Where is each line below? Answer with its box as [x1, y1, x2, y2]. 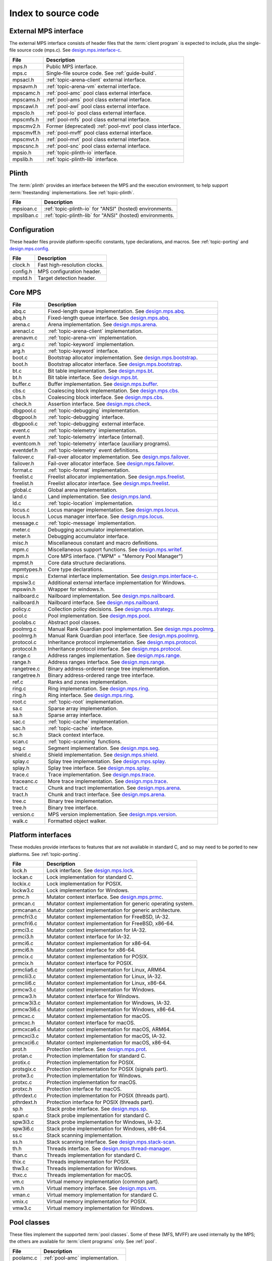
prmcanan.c [12, 907, 41, 914]
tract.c [12, 784, 28, 791]
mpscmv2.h [12, 123, 40, 130]
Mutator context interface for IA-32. [46, 933, 131, 940]
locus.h [12, 512, 30, 520]
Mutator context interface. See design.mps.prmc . [46, 893, 164, 900]
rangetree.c [12, 665, 40, 672]
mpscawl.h [12, 102, 39, 109]
